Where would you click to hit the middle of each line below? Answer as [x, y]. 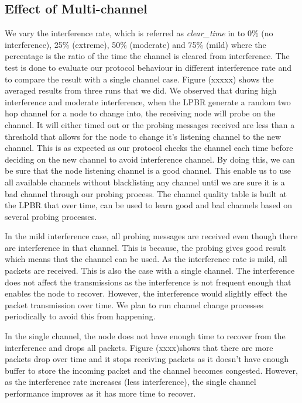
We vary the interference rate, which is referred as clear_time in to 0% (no [139, 33]
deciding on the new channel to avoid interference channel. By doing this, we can [150, 159]
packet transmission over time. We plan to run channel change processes [134, 304]
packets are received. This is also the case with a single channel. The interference [150, 271]
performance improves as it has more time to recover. [100, 393]
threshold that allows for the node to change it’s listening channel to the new [143, 136]
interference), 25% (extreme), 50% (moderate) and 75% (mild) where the [135, 44]
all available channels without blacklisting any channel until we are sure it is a [145, 182]
